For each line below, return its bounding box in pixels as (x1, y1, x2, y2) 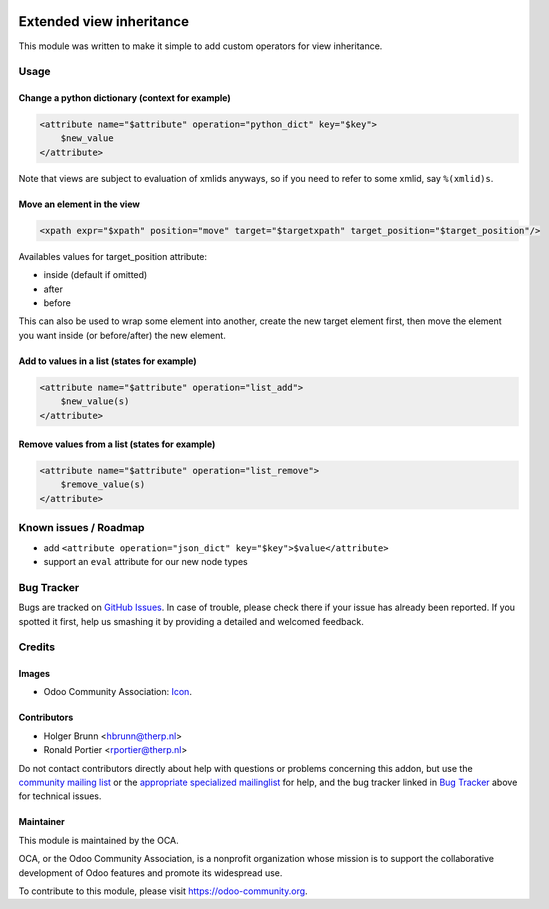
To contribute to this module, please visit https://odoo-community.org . (18, 885, 309, 897)
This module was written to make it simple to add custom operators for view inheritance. (18, 40, 383, 52)
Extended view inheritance (18, 13, 190, 30)
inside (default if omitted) (43, 269, 148, 281)
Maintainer (18, 816, 65, 828)
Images (18, 668, 50, 680)
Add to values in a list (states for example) (18, 355, 197, 367)
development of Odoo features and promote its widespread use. (18, 866, 283, 879)
